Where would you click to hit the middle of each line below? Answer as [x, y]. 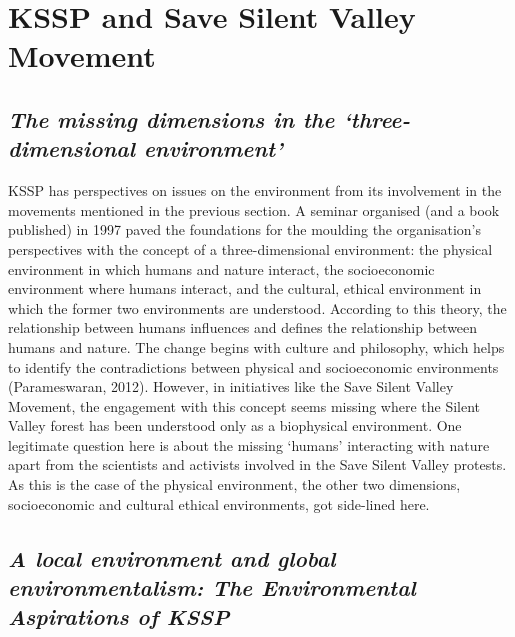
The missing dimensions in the [171, 118]
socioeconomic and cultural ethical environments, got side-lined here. [219, 503]
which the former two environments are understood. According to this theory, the [257, 307]
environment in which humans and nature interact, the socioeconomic [221, 268]
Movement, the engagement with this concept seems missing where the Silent [244, 405]
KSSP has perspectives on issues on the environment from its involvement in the [255, 190]
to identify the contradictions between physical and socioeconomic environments [253, 366]
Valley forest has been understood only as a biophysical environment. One [235, 425]
